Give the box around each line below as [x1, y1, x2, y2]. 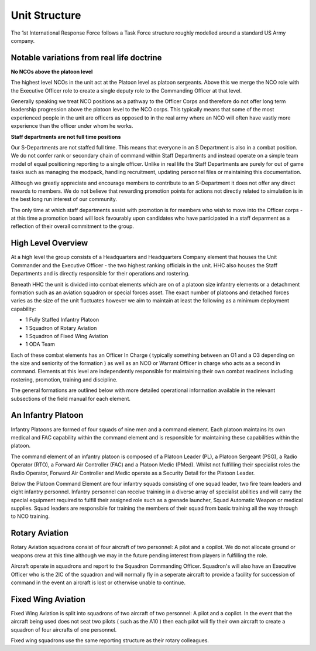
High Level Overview [11, 238, 88, 248]
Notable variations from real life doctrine [11, 53, 162, 63]
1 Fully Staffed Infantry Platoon [25, 316, 99, 323]
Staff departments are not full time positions [11, 133, 121, 140]
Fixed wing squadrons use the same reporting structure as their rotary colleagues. [11, 637, 209, 644]
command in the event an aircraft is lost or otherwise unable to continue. [11, 579, 186, 586]
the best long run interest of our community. [11, 196, 117, 203]
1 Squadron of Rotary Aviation [25, 324, 97, 331]
